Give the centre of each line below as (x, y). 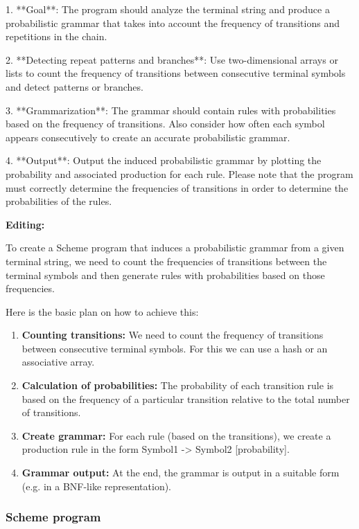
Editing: (25, 224)
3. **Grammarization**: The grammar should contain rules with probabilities (171, 110)
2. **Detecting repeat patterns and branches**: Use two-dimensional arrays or (172, 59)
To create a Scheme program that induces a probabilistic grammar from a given (175, 248)
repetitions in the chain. (56, 36)
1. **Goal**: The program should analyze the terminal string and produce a (168, 9)
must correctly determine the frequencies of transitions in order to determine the (177, 187)
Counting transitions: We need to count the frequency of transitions (173, 335)
